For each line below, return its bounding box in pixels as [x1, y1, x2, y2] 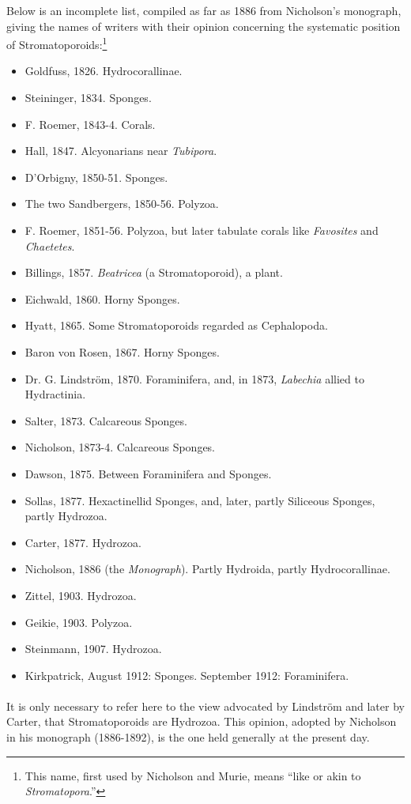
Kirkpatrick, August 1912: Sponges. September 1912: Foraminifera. [25, 666, 349, 683]
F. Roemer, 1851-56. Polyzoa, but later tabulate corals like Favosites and [25, 222, 379, 238]
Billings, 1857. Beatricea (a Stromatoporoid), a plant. [25, 264, 283, 281]
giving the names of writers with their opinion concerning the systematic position [6, 17, 401, 34]
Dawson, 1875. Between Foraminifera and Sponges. [25, 465, 272, 481]
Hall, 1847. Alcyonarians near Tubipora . [25, 142, 217, 159]
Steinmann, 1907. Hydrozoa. [25, 640, 162, 657]
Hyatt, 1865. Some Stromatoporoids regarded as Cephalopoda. [25, 317, 328, 334]
